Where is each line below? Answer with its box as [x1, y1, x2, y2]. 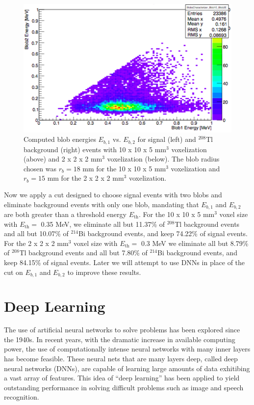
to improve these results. [67, 267, 141, 277]
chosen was [24, 163, 57, 173]
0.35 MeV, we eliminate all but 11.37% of [41, 218, 165, 229]
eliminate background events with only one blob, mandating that [4, 199, 199, 209]
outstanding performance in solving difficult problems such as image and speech [4, 382, 244, 392]
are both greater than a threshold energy [4, 209, 127, 219]
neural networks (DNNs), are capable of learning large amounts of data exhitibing [4, 363, 250, 373]
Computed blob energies [24, 134, 96, 144]
